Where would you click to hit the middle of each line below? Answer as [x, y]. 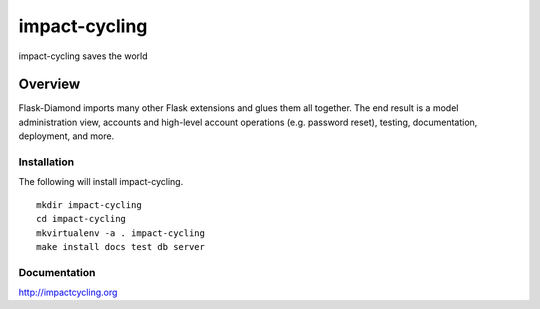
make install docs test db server [120, 246]
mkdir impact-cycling [89, 204]
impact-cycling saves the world [83, 56]
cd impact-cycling [81, 219]
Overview [49, 84]
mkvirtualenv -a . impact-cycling [120, 233]
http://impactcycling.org [68, 292]
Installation [46, 162]
